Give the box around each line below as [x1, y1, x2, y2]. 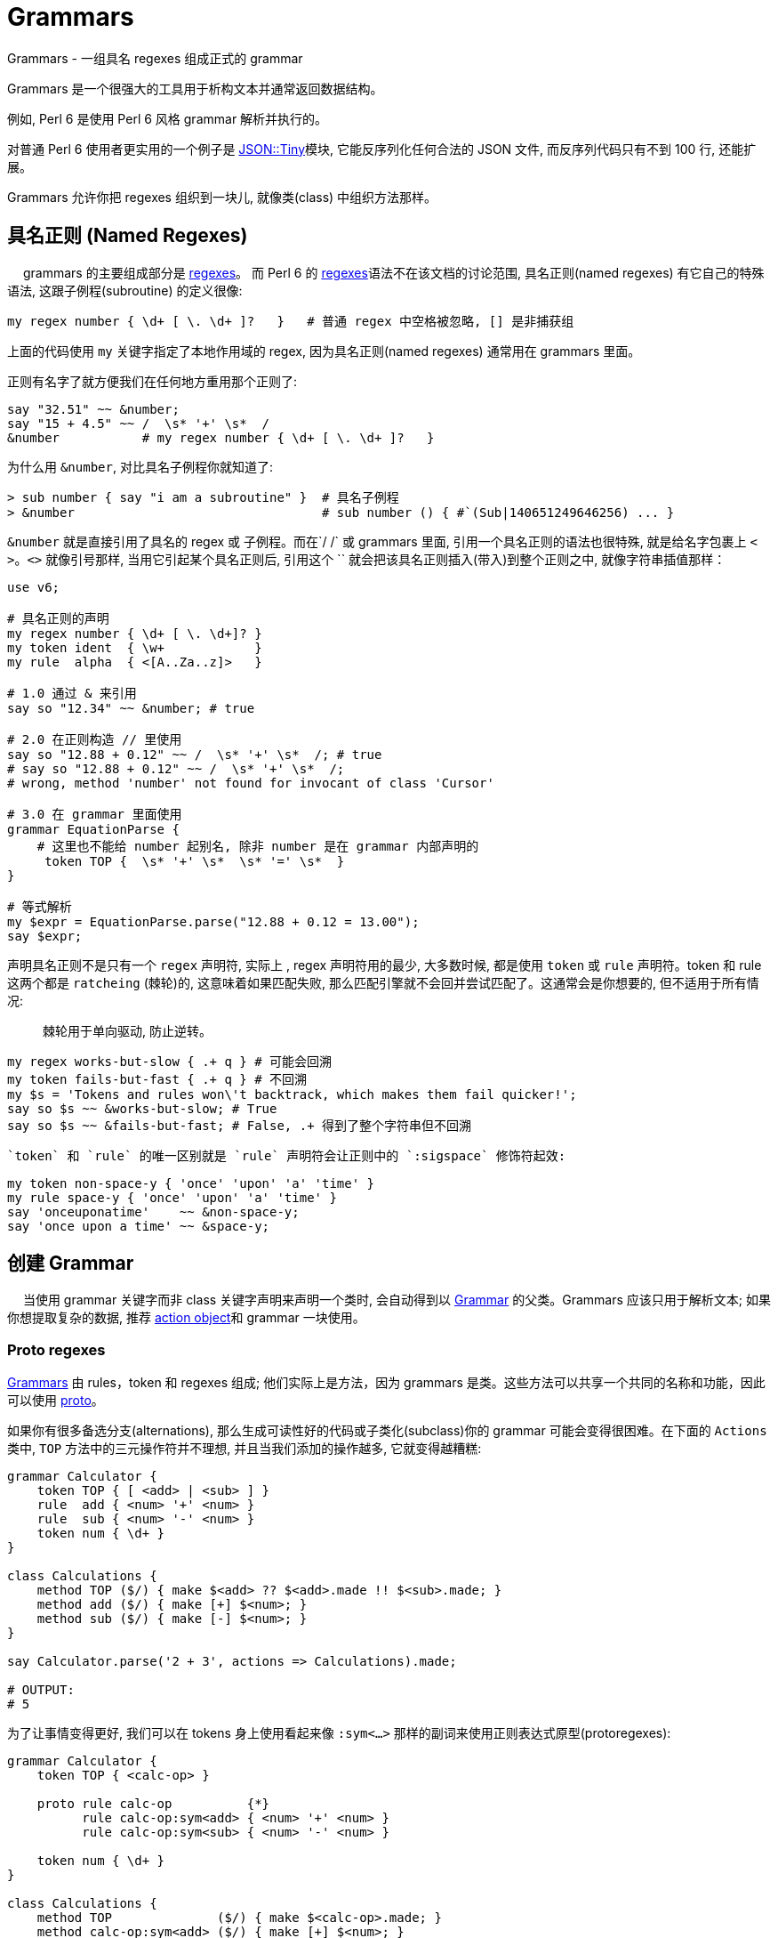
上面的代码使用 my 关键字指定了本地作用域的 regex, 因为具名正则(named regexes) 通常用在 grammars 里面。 [7, 343, 641, 359]
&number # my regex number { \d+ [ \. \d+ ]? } [7, 430, 435, 445]
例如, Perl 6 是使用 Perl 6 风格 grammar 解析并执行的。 [7, 110, 328, 126]
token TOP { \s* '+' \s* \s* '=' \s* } [44, 853, 345, 868]
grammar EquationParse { [7, 821, 180, 836]
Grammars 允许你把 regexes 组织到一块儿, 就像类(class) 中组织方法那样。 [7, 189, 437, 205]
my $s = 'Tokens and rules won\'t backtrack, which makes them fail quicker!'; [7, 1086, 577, 1102]
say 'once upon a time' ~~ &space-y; [7, 1218, 270, 1233]
